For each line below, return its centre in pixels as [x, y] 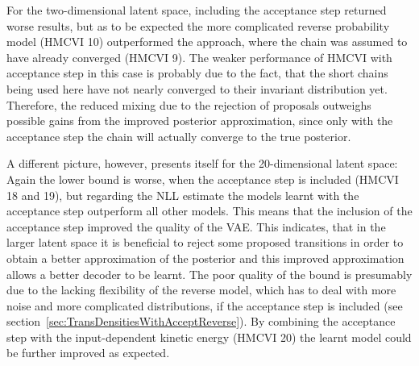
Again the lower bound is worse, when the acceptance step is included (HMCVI [203, 179]
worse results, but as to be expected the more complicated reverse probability [198, 25]
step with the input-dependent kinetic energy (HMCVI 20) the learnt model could [209, 337]
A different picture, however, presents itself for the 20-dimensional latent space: [202, 163]
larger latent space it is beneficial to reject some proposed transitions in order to [205, 242]
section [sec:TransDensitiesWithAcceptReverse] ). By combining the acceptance [201, 321]
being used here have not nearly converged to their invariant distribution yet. [197, 88]
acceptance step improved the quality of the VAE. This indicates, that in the [196, 226]
